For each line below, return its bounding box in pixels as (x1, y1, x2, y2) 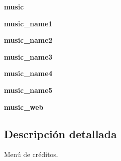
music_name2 (4, 35, 53, 45)
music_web (4, 101, 44, 112)
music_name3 (4, 51, 53, 62)
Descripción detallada (4, 126, 117, 141)
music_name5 (4, 84, 53, 95)
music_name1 (4, 18, 53, 28)
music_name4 (4, 68, 53, 79)
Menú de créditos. (4, 149, 59, 160)
